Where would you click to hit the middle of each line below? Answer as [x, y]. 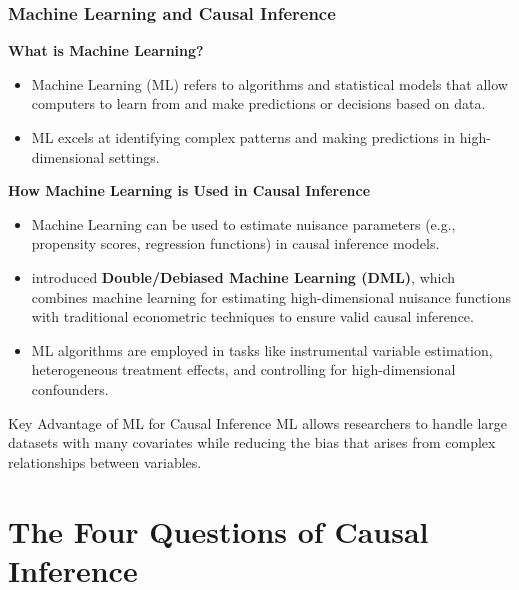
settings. [134, 156]
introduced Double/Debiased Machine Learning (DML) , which [243, 276]
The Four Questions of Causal [218, 530]
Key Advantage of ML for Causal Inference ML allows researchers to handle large [258, 422]
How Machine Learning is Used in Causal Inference [189, 190]
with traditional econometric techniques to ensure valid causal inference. [252, 316]
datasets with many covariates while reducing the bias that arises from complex [252, 442]
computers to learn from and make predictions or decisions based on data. [258, 103]
